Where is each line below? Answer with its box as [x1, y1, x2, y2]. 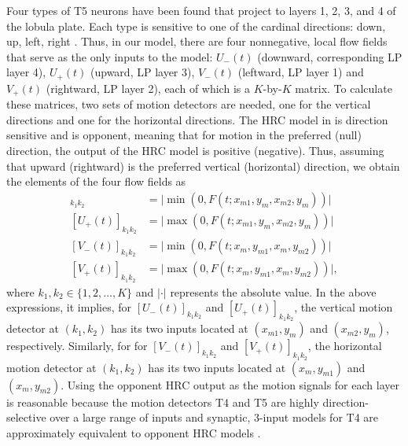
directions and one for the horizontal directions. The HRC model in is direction [6, 111, 388, 127]
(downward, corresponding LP [257, 48, 402, 65]
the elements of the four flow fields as [6, 173, 186, 190]
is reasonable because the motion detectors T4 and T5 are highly [6, 393, 319, 410]
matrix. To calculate [295, 79, 392, 96]
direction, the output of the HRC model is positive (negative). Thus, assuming [6, 142, 384, 159]
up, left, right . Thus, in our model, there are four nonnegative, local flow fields [6, 33, 388, 50]
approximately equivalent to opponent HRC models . [6, 424, 261, 440]
